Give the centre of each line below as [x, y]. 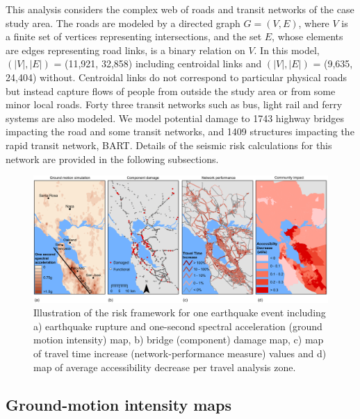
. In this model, [287, 50]
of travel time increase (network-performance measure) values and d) [180, 353]
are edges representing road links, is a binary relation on [125, 50]
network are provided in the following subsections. [112, 159]
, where [314, 23]
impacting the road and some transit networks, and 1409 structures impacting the [180, 131]
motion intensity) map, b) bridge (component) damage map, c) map [179, 340]
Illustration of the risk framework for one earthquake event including [180, 313]
